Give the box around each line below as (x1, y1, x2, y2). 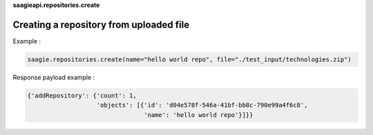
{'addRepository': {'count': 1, (27, 92, 137, 99)
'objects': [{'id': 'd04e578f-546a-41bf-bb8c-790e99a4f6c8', (96, 101, 308, 110)
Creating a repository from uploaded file (12, 19, 190, 30)
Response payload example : (12, 73, 95, 81)
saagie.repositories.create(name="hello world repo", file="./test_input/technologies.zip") (27, 55, 352, 63)
